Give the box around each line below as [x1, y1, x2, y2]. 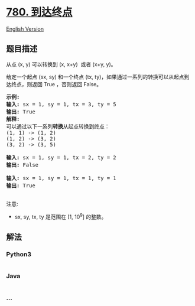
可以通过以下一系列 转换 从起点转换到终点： [6, 123, 110, 130]
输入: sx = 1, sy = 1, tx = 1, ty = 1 [6, 175, 116, 181]
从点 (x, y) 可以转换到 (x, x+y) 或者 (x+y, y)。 [6, 60, 116, 68]
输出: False [6, 161, 39, 168]
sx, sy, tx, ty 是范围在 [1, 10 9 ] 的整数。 [14, 212, 107, 220]
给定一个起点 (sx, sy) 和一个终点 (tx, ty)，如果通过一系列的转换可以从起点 [6, 73, 184, 80]
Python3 [6, 250, 31, 258]
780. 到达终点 [6, 5, 73, 19]
